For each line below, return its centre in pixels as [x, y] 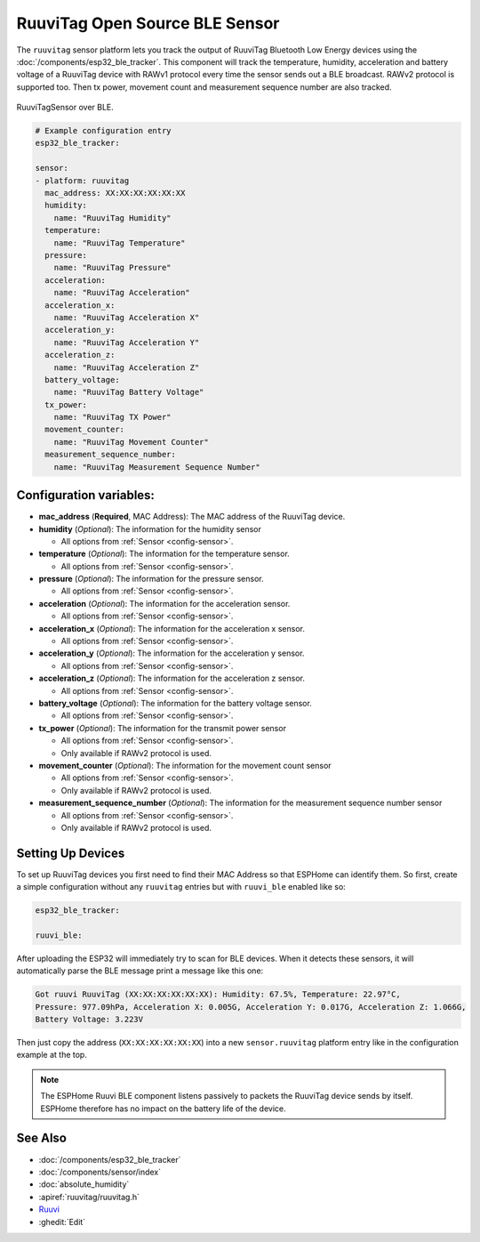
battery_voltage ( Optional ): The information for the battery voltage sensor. [176, 703]
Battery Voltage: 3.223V [89, 1020]
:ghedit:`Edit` [62, 1222]
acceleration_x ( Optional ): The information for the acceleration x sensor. [172, 628]
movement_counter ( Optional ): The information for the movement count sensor [185, 765]
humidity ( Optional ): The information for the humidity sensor [150, 528]
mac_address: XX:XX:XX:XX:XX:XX [115, 193]
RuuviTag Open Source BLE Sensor [148, 23]
